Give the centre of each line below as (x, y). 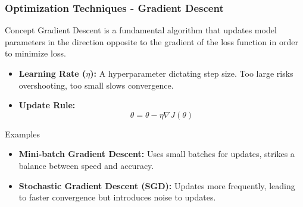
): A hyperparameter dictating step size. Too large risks (192, 73)
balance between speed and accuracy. (86, 165)
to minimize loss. (35, 53)
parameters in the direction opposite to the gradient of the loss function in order (151, 41)
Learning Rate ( (52, 73)
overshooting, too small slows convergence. (96, 85)
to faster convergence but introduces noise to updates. (117, 197)
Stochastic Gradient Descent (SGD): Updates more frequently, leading (157, 185)
